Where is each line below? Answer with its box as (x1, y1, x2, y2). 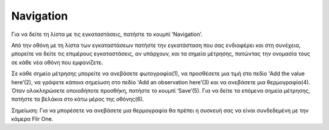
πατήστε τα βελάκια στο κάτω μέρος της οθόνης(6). (11, 95, 144, 103)
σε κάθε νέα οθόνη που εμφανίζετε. (11, 59, 104, 66)
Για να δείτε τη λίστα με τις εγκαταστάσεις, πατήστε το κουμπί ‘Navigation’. (11, 31, 203, 38)
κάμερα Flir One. (11, 115, 54, 123)
